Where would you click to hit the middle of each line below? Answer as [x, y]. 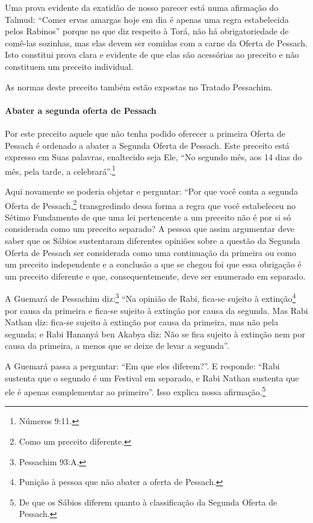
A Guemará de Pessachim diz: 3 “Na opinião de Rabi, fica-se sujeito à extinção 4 [150, 298]
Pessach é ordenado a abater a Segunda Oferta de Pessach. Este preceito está [147, 145]
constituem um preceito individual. [69, 66]
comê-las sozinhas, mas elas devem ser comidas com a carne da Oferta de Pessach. [156, 42]
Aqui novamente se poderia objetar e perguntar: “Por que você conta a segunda [152, 191]
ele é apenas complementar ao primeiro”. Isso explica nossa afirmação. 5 [135, 391]
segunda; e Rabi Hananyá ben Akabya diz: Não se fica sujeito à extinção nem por [155, 334]
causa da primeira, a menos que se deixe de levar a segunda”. [117, 346]
